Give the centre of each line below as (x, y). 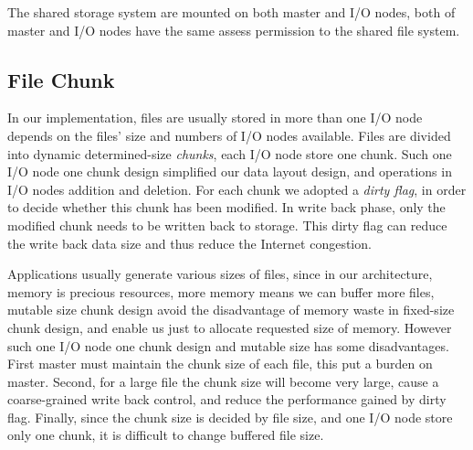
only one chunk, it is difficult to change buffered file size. (166, 435)
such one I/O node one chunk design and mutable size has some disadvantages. (228, 345)
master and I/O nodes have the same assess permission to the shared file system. (234, 30)
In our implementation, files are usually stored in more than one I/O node (215, 118)
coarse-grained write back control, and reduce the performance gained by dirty (227, 399)
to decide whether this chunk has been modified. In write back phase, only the (226, 207)
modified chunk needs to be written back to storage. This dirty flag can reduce (227, 225)
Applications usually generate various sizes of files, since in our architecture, (220, 274)
